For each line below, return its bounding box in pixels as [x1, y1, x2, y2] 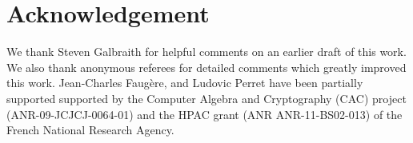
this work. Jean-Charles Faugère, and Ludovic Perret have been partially [6, 74, 363, 91]
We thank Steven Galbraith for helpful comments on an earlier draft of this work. [6, 43, 407, 60]
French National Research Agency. [6, 121, 174, 138]
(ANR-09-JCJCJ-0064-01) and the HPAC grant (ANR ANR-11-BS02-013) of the [6, 105, 403, 122]
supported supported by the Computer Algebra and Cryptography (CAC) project [6, 89, 407, 106]
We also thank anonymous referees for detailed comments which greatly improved [6, 58, 407, 75]
